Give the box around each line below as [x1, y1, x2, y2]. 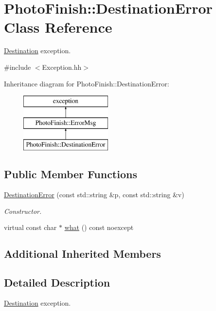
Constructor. [4, 206, 42, 216]
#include [4, 62, 31, 72]
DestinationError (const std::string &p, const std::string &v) [4, 189, 184, 200]
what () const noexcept [64, 222, 134, 232]
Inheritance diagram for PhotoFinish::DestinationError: [4, 78, 169, 88]
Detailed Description [4, 275, 110, 290]
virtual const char [4, 222, 57, 232]
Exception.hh [42, 62, 82, 72]
